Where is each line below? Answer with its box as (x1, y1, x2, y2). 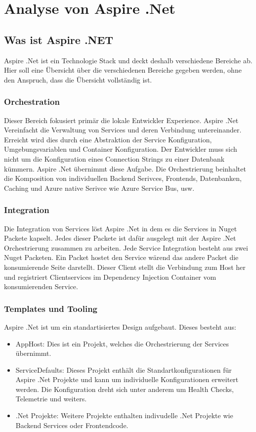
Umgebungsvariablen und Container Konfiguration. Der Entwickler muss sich (4, 144, 237, 154)
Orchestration (4, 95, 60, 108)
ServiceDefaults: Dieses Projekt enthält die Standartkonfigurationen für (15, 364, 232, 375)
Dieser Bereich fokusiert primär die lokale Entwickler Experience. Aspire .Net (4, 115, 239, 125)
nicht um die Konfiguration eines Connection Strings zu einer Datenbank (4, 153, 225, 164)
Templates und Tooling (4, 302, 98, 314)
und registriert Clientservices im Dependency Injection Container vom (4, 271, 216, 282)
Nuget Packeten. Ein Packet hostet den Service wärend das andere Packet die (4, 252, 239, 262)
